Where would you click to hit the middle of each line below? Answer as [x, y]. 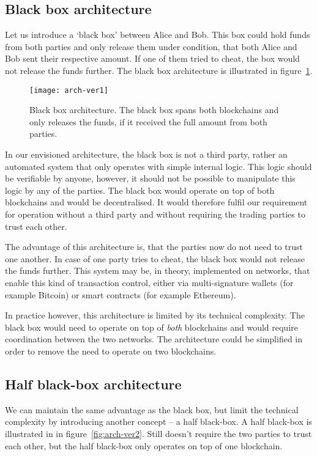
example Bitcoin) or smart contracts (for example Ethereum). [121, 294]
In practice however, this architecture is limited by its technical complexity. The [155, 315]
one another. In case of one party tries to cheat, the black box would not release [155, 258]
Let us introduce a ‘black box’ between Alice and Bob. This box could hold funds [158, 35]
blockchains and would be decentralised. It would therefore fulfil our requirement [156, 202]
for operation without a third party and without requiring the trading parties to [155, 214]
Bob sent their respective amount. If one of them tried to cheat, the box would [152, 58]
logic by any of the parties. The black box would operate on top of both [140, 190]
